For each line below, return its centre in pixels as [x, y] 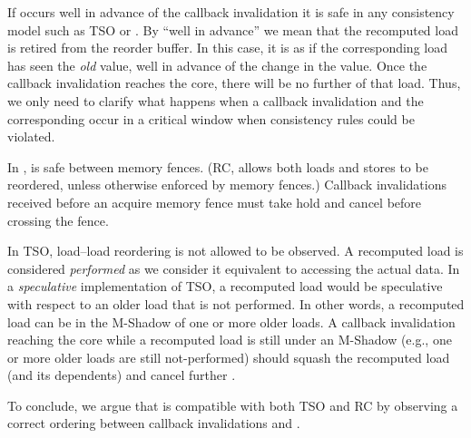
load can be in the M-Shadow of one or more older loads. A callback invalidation [231, 321]
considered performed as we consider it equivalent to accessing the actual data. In [234, 268]
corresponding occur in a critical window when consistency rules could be [211, 118]
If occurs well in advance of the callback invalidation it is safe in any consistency [231, 12]
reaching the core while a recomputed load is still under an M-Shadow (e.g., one [230, 340]
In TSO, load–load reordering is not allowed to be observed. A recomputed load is [235, 251]
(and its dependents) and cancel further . [122, 375]
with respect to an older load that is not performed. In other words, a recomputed [236, 303]
